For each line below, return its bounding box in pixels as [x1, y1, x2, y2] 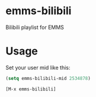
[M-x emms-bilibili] [5, 86, 57, 92]
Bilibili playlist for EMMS [5, 24, 65, 31]
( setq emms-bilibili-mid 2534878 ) [5, 75, 91, 81]
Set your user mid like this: [5, 64, 71, 71]
